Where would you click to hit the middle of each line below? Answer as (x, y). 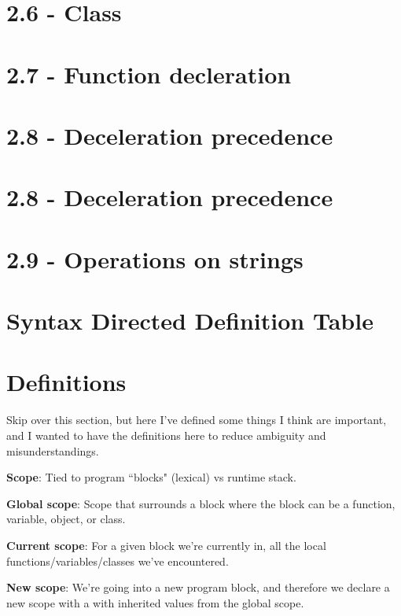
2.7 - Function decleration (149, 74)
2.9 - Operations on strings (155, 258)
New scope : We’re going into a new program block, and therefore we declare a (198, 587)
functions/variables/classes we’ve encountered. (118, 561)
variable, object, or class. (66, 519)
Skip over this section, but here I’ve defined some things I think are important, (197, 420)
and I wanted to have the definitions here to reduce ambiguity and (166, 435)
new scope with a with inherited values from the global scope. (155, 602)
